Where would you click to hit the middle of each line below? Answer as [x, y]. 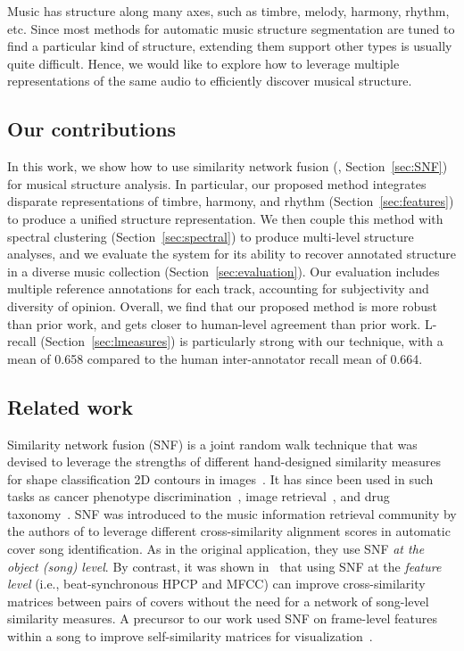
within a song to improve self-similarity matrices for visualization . [190, 636]
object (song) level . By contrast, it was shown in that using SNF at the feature [224, 566]
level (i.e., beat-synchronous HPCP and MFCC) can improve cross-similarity [216, 584]
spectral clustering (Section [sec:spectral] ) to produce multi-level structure [211, 236]
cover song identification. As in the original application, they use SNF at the [216, 549]
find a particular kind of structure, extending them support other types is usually [230, 46]
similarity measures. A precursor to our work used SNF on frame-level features [223, 618]
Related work [70, 406]
